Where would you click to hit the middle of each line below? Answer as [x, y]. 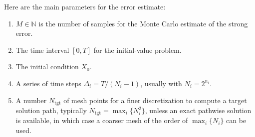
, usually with [161, 83]
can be [236, 120]
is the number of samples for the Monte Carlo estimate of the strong [143, 23]
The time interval [42, 50]
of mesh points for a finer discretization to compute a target [155, 100]
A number [31, 100]
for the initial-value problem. [137, 50]
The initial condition [47, 67]
